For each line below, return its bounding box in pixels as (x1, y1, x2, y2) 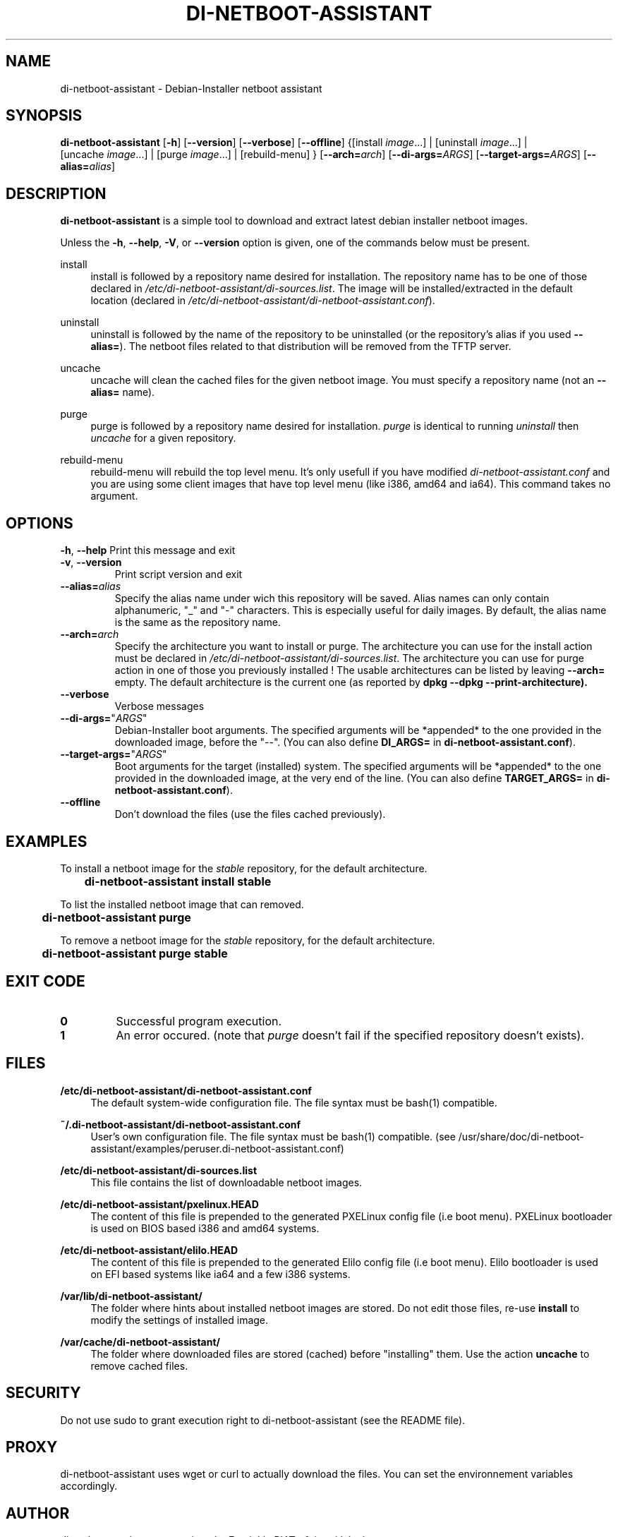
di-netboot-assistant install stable (84, 874, 272, 888)
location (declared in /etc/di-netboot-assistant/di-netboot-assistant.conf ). (90, 294, 435, 307)
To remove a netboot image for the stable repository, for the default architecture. (60, 934, 435, 946)
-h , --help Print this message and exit (60, 544, 236, 557)
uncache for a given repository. (90, 432, 236, 445)
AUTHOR (6, 1504, 70, 1522)
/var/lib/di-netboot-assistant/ (60, 1289, 202, 1302)
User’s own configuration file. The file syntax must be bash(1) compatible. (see (90, 1130, 456, 1143)
